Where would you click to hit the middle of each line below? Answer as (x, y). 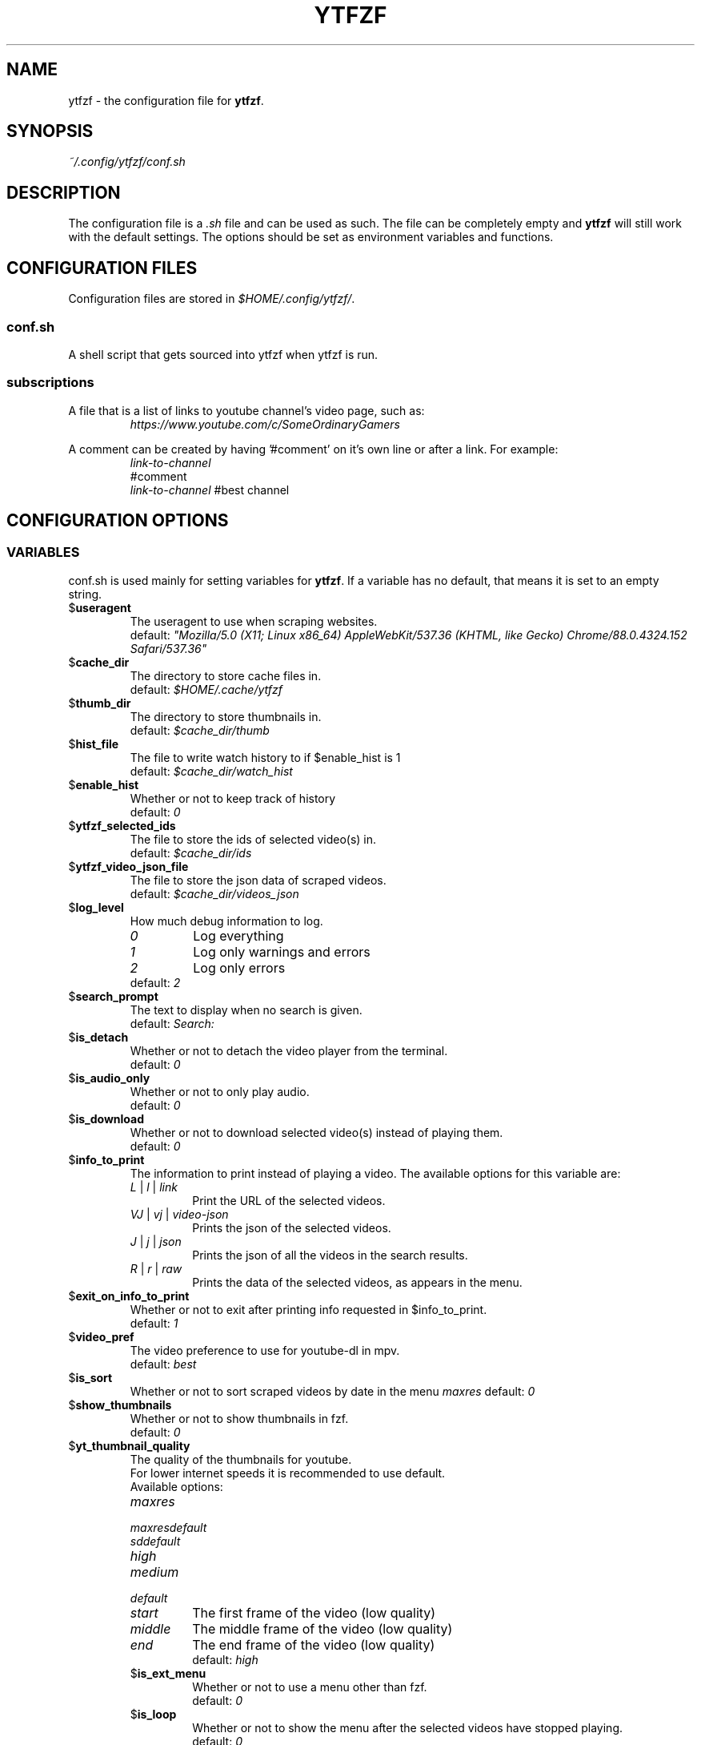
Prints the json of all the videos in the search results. (330, 1255)
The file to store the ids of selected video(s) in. (253, 839)
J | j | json (156, 1241)
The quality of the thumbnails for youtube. (241, 1459)
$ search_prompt (113, 996)
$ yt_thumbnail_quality (129, 1445)
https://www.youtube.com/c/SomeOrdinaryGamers (265, 424)
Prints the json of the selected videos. (292, 1227)
